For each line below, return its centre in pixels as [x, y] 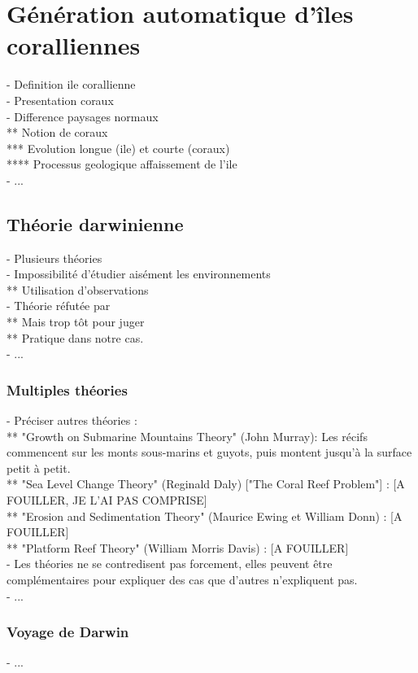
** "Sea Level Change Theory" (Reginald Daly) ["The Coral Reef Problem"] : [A [206, 484]
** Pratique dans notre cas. [75, 337]
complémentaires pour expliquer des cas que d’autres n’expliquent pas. [182, 579]
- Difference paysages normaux [83, 116]
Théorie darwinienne [95, 223]
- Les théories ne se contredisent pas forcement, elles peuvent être [170, 564]
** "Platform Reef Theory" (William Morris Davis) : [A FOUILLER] [178, 547]
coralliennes [74, 45]
